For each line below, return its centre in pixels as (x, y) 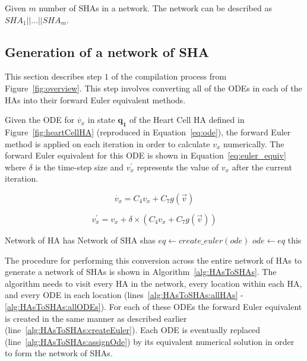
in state (101, 120)
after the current (262, 167)
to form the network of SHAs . (59, 353)
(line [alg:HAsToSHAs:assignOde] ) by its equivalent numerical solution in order (150, 341)
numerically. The (254, 143)
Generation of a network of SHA (107, 51)
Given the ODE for (40, 120)
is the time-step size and (80, 167)
